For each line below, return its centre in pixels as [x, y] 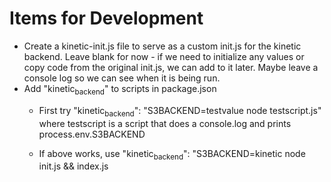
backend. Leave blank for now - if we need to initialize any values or [164, 56]
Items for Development [106, 18]
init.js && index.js [73, 166]
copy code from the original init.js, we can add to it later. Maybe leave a [171, 67]
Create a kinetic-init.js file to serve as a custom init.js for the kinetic [162, 46]
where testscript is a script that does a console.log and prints [165, 123]
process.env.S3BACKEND [92, 134]
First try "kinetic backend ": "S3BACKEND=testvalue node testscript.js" [180, 111]
